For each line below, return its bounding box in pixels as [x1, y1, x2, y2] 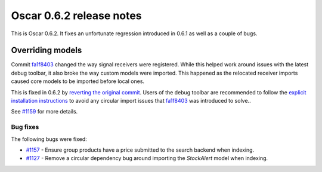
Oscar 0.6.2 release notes [11, 9, 142, 22]
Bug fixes [11, 123, 39, 131]
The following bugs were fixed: [11, 135, 88, 143]
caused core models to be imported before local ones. [11, 78, 145, 85]
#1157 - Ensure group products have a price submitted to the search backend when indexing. [26, 146, 255, 153]
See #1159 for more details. [11, 108, 78, 115]
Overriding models [11, 45, 82, 56]
